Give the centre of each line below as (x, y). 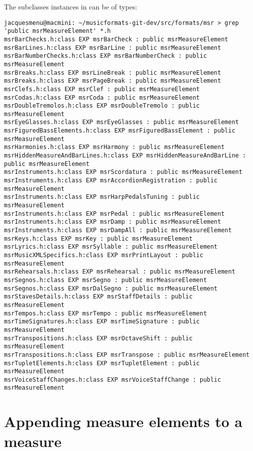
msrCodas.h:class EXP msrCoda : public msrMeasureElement (102, 97)
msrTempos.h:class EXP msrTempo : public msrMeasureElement (106, 313)
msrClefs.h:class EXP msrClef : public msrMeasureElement (102, 89)
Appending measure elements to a (123, 421)
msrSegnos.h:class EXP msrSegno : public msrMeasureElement (106, 280)
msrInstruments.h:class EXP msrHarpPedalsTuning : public (102, 197)
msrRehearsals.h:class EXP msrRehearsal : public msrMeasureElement (120, 272)
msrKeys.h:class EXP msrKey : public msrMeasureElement (98, 238)
